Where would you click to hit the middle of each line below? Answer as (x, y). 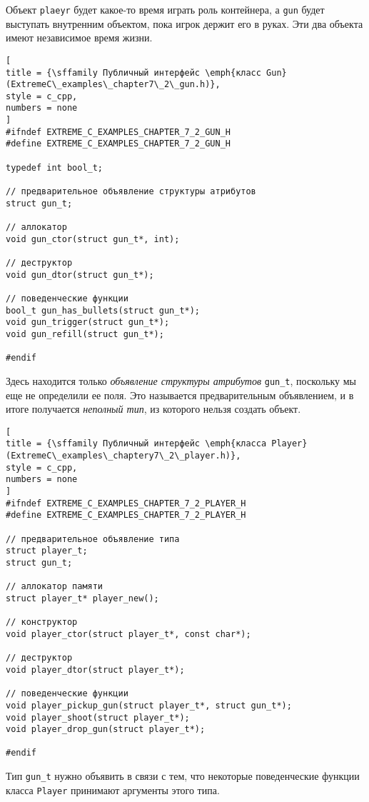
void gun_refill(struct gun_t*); (85, 334)
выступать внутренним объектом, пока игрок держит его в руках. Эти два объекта (184, 23)
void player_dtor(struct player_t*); (95, 670)
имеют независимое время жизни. (79, 37)
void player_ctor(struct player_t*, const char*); (128, 634)
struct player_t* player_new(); (82, 598)
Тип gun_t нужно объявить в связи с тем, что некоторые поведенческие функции (183, 776)
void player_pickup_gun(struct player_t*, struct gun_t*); (149, 705)
